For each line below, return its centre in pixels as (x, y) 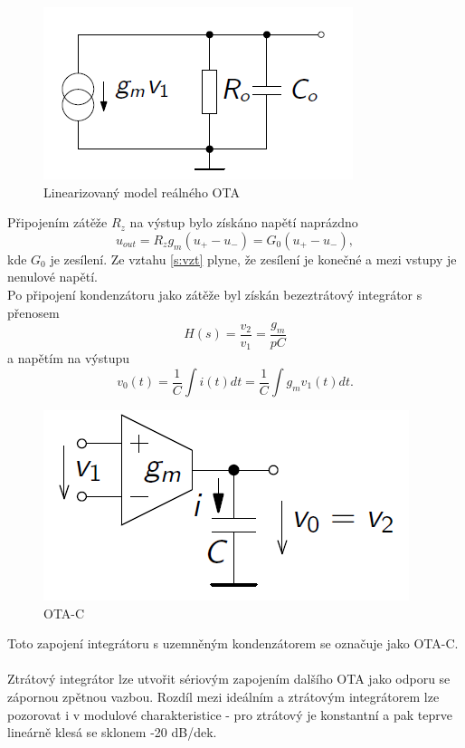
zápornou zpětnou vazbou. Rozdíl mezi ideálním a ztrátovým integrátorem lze (223, 696)
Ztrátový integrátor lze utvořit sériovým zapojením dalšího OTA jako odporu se (229, 679)
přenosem (33, 312)
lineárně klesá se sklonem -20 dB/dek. (112, 732)
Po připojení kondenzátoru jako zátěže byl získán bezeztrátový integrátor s (215, 294)
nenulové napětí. (52, 277)
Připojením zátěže (57, 222)
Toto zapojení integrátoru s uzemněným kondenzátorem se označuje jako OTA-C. (233, 643)
